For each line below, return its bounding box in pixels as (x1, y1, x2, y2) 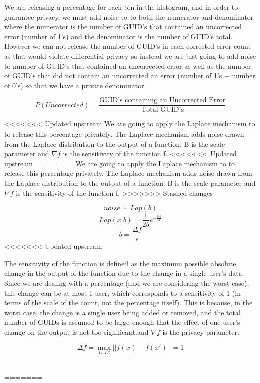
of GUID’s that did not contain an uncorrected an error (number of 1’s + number (4, 70, 255, 81)
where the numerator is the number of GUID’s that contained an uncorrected (4, 21, 242, 32)
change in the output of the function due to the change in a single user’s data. (4, 268, 244, 278)
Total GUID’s (141, 106, 184, 114)
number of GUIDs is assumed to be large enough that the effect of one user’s (4, 317, 240, 327)
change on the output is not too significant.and (4, 327, 149, 337)
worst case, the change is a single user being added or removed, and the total (4, 307, 241, 317)
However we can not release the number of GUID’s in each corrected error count (4, 41, 251, 51)
